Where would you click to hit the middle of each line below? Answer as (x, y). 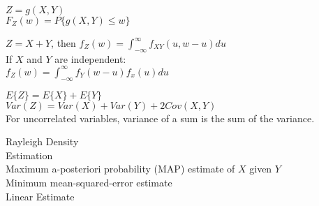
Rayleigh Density (42, 141)
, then (64, 43)
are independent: (90, 58)
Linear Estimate (40, 196)
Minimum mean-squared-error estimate (89, 183)
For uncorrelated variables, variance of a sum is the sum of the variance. (160, 118)
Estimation (29, 155)
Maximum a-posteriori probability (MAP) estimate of (120, 169)
